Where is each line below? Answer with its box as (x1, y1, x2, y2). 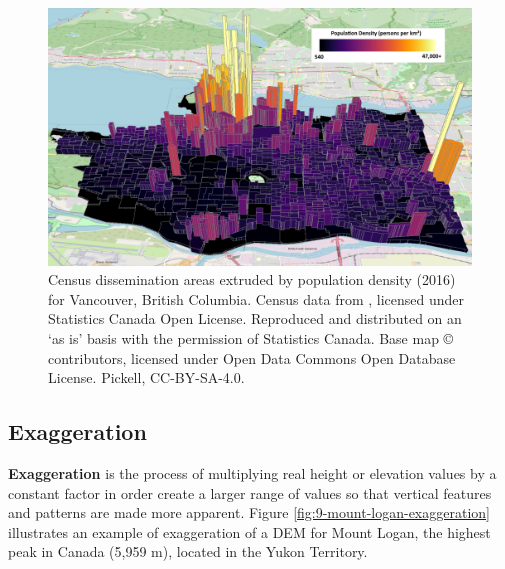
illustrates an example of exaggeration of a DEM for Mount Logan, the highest (8, 521, 491, 542)
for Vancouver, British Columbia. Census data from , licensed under (48, 288, 465, 309)
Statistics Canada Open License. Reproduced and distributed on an (48, 308, 462, 329)
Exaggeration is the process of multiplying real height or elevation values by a (8, 462, 497, 483)
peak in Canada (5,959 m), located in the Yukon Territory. (8, 541, 368, 562)
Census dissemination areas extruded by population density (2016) (48, 269, 456, 290)
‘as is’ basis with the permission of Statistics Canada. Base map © (48, 327, 454, 348)
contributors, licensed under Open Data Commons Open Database (48, 347, 456, 368)
